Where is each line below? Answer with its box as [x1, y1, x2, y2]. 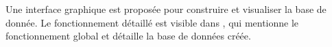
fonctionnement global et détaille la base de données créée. [5, 29, 251, 43]
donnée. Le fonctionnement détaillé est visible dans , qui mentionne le [5, 15, 299, 29]
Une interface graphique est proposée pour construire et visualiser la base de [5, 2, 327, 16]
